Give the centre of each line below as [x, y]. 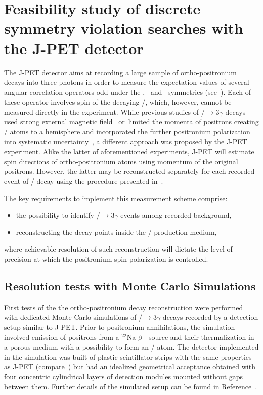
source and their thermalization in [201, 337]
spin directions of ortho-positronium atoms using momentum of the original [121, 161]
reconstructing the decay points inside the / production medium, [116, 232]
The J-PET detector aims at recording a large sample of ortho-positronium [120, 72]
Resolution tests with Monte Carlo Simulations [130, 286]
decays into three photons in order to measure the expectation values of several [127, 82]
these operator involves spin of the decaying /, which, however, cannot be [118, 102]
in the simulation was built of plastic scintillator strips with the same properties [128, 356]
